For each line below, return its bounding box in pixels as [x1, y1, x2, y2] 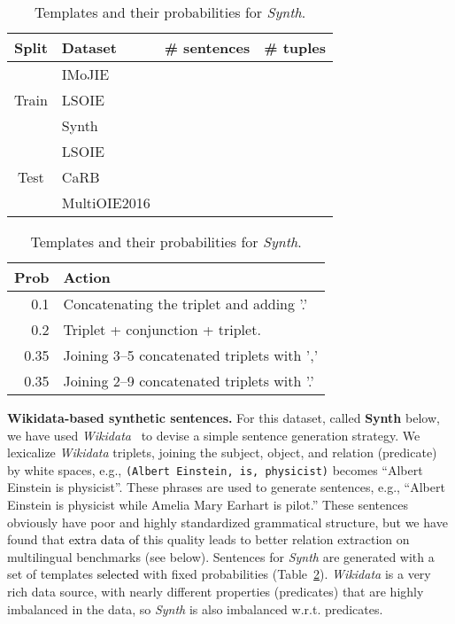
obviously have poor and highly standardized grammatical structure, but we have [7, 512, 448, 531]
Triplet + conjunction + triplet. [63, 319, 261, 339]
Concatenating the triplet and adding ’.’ [63, 293, 308, 314]
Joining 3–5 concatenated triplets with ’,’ [63, 345, 319, 365]
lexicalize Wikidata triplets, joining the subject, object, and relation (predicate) [7, 443, 437, 462]
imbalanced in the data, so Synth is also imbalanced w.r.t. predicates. [7, 599, 383, 618]
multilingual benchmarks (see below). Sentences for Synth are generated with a [7, 547, 435, 565]
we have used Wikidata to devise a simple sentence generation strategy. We [7, 425, 420, 444]
